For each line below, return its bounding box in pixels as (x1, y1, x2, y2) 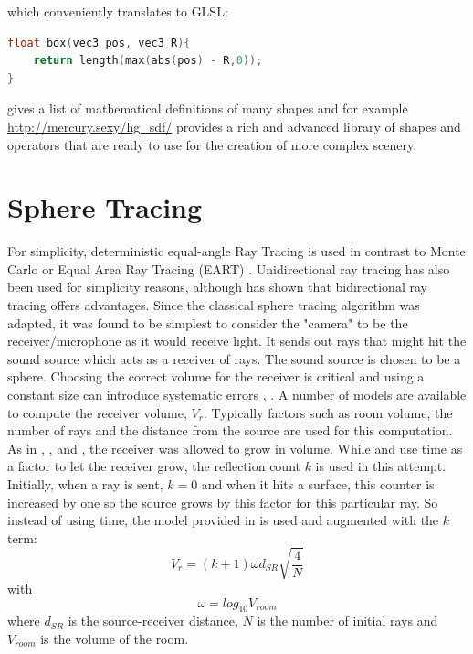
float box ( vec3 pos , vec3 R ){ (7, 36, 191, 49)
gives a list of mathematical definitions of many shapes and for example (7, 99, 408, 118)
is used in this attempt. (315, 456, 447, 476)
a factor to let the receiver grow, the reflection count (7, 456, 300, 476)
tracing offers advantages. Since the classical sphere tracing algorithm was (7, 295, 420, 315)
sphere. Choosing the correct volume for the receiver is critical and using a (7, 367, 425, 386)
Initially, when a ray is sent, (7, 475, 163, 493)
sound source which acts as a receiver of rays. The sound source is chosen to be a (7, 348, 461, 368)
